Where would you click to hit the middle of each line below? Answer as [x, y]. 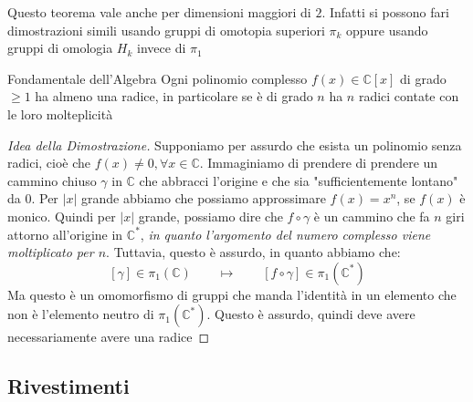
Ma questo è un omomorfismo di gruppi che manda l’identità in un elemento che [232, 294]
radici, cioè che [49, 163]
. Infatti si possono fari [385, 12]
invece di [162, 48]
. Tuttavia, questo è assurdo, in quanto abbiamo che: [253, 252]
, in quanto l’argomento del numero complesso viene [285, 234]
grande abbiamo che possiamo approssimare [203, 198]
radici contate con [409, 96]
